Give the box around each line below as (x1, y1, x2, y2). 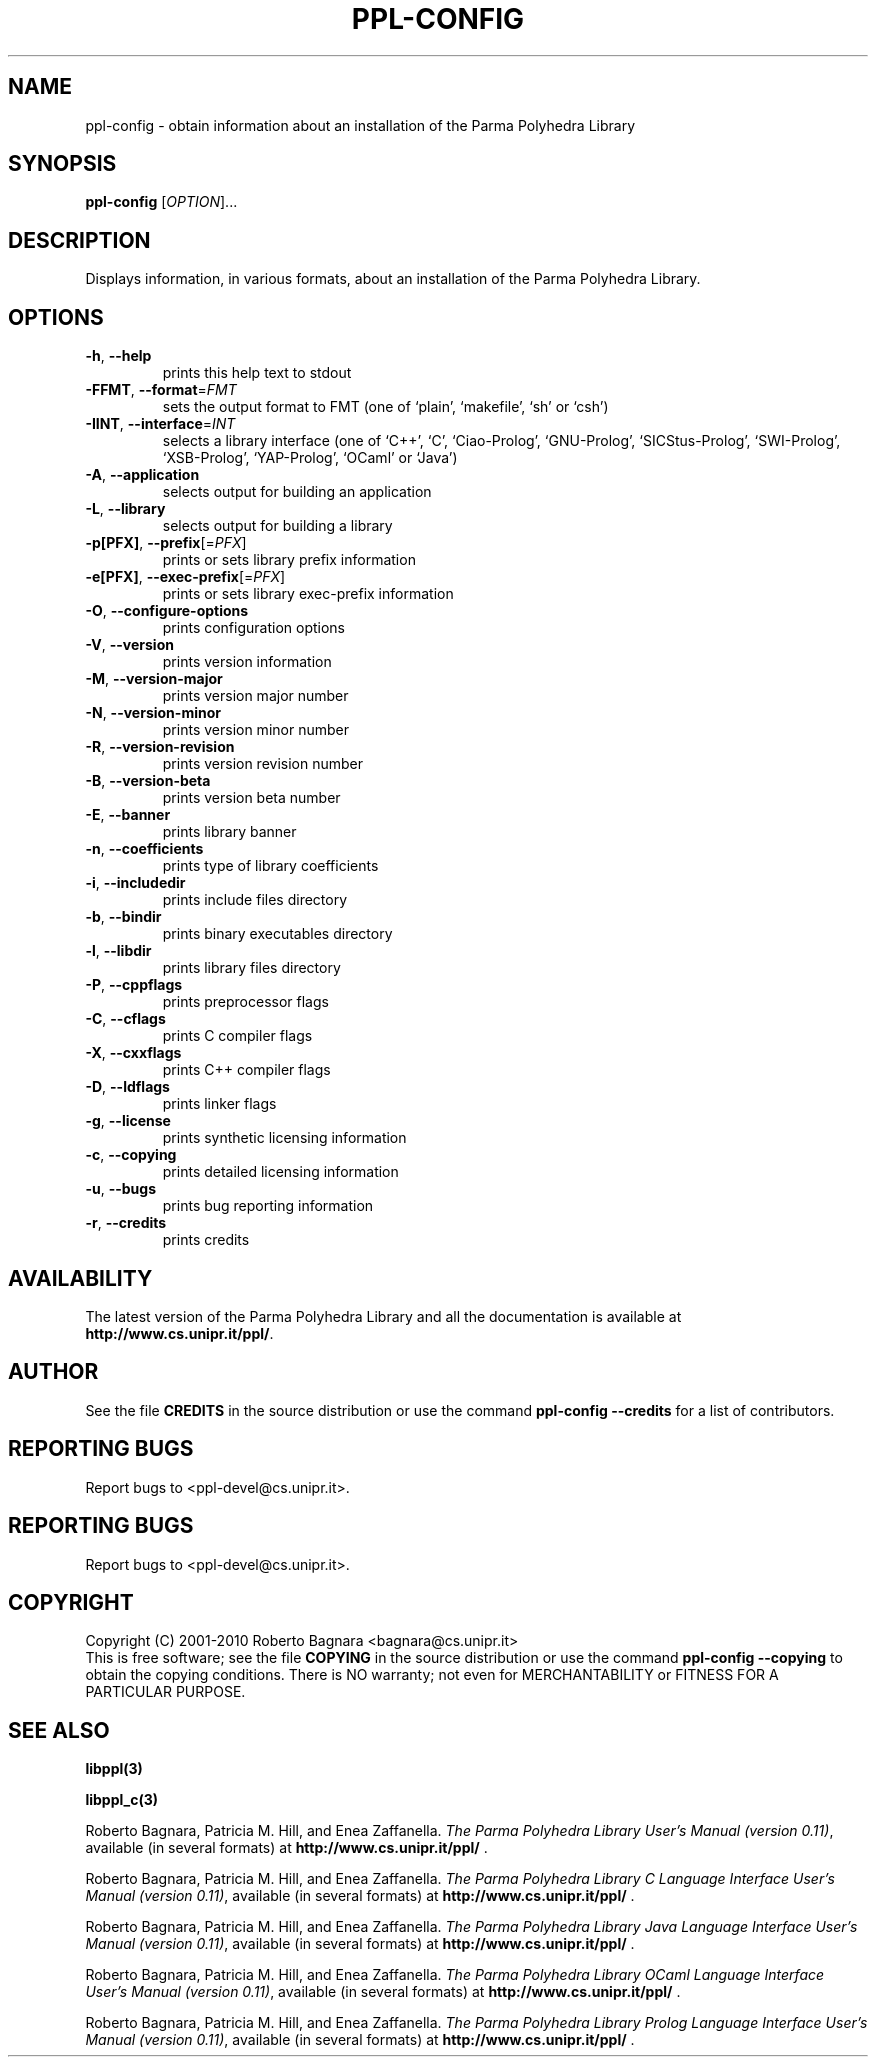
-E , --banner (85, 806, 171, 824)
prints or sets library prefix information (162, 551, 416, 569)
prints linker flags (162, 1095, 277, 1113)
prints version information (162, 653, 332, 671)
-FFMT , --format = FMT (85, 381, 237, 399)
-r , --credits (85, 1214, 167, 1232)
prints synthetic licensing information (162, 1129, 407, 1147)
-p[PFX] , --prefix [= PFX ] (85, 534, 247, 552)
